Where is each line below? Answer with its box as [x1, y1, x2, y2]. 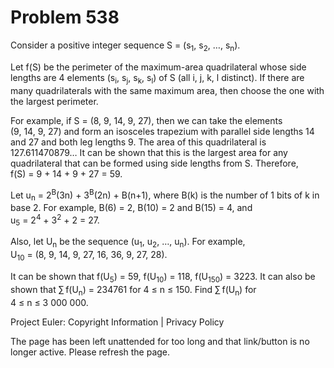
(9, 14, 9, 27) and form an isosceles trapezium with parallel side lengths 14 [10, 125, 315, 137]
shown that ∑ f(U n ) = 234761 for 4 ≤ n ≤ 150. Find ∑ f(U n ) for [10, 283, 257, 298]
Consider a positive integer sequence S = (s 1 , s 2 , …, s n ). [10, 39, 241, 53]
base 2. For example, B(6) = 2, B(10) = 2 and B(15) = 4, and [10, 201, 253, 213]
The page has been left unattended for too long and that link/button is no [10, 335, 310, 347]
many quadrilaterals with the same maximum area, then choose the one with [10, 84, 325, 96]
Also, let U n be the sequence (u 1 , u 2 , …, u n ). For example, [10, 236, 246, 250]
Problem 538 [10, 6, 120, 29]
